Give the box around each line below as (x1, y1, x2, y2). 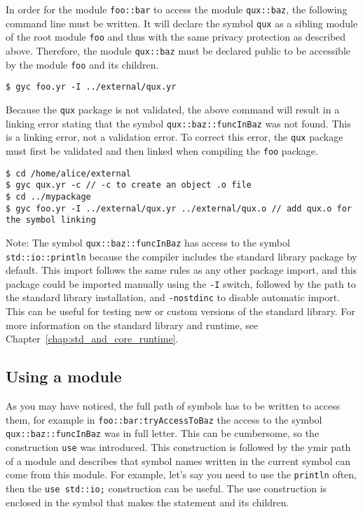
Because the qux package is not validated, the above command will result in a (6, 102, 340, 116)
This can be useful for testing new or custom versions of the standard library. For (6, 304, 355, 319)
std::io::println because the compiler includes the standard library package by (6, 249, 357, 263)
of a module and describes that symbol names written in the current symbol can (6, 453, 351, 468)
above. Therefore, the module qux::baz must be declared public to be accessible (6, 43, 350, 57)
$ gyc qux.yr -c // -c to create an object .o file (6, 180, 252, 190)
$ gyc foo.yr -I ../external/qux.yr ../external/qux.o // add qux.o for (6, 203, 352, 214)
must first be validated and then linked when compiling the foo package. (6, 143, 318, 158)
